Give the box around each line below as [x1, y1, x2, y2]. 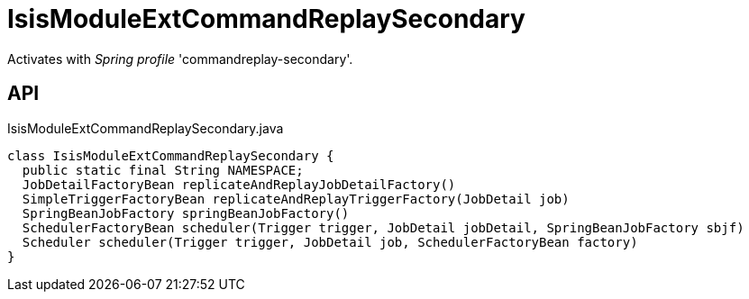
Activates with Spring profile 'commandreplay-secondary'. [7, 50, 353, 67]
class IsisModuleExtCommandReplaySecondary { [7, 148, 334, 163]
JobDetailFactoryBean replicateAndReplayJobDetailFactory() [22, 177, 456, 192]
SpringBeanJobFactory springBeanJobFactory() [22, 205, 350, 221]
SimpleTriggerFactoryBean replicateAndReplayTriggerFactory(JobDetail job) [22, 191, 570, 206]
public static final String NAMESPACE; [22, 162, 304, 177]
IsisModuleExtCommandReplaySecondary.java [7, 120, 284, 136]
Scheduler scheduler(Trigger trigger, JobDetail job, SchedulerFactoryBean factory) [22, 234, 638, 249]
